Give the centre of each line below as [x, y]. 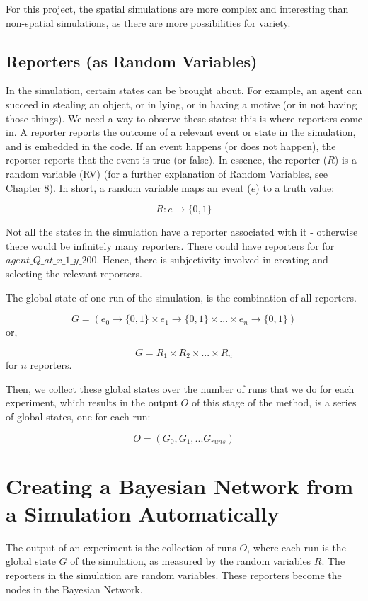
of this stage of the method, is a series [274, 402]
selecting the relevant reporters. [74, 273]
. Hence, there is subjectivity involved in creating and [212, 259]
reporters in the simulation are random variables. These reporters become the [174, 575]
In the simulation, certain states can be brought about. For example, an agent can [184, 90]
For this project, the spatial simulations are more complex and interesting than [177, 8]
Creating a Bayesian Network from [179, 485]
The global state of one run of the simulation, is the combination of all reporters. [181, 297]
